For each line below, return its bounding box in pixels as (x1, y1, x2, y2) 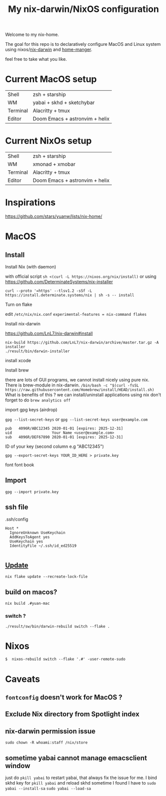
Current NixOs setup (5, 135, 92, 146)
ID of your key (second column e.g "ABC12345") (5, 443, 104, 449)
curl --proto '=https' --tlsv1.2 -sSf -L (5, 288, 92, 293)
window (5, 761, 31, 770)
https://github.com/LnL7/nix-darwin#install (5, 330, 93, 336)
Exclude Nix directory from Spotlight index (5, 710, 140, 718)
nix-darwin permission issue (5, 727, 96, 735)
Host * (5, 526, 19, 531)
